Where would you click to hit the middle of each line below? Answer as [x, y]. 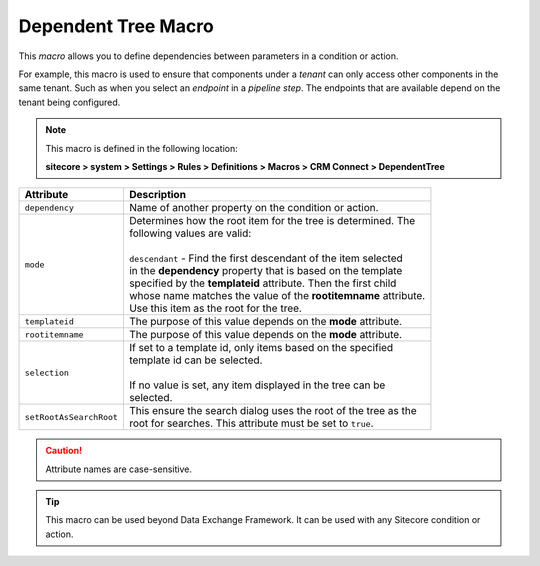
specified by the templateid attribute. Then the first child [262, 283]
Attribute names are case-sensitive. [118, 469]
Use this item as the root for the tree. [215, 308]
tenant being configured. [69, 102]
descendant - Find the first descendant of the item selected [266, 258]
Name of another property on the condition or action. [253, 208]
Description [157, 195]
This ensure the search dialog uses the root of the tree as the [272, 411]
